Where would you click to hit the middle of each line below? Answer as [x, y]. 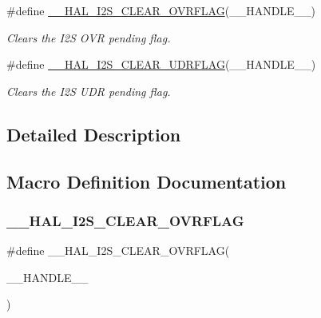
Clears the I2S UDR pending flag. [89, 91]
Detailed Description [94, 134]
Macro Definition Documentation [147, 181]
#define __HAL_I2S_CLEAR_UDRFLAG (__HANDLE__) [161, 64]
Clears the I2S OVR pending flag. [89, 37]
